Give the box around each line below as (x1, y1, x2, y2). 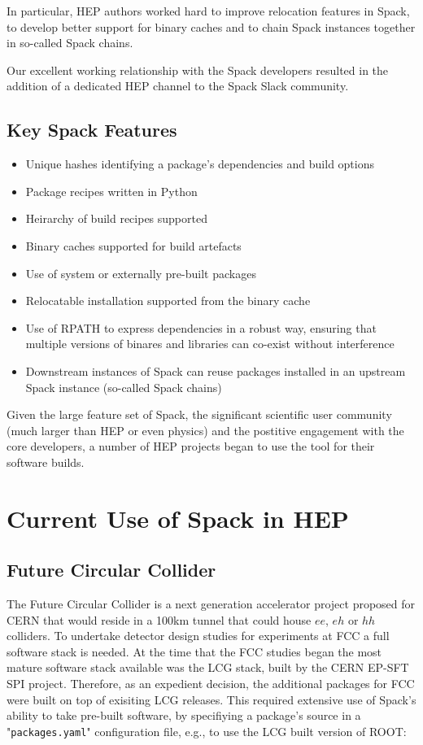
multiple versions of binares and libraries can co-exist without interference (25, 335, 395, 352)
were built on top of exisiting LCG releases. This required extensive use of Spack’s (7, 691, 416, 708)
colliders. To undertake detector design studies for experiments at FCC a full (7, 627, 390, 644)
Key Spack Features (7, 117, 177, 142)
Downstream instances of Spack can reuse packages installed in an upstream (25, 362, 406, 379)
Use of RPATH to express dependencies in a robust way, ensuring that (25, 319, 377, 336)
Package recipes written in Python (25, 182, 198, 199)
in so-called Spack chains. (7, 34, 133, 51)
